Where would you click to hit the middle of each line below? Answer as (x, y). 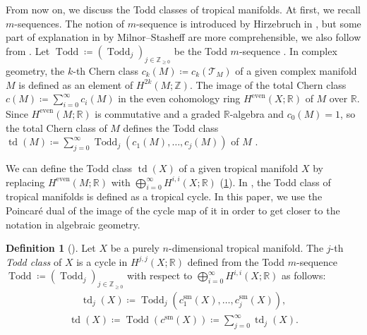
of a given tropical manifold (239, 167)
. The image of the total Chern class (268, 84)
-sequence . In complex (288, 50)
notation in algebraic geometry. (73, 224)
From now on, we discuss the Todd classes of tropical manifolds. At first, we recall (183, 9)
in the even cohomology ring (179, 98)
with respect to (160, 275)
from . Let (28, 50)
